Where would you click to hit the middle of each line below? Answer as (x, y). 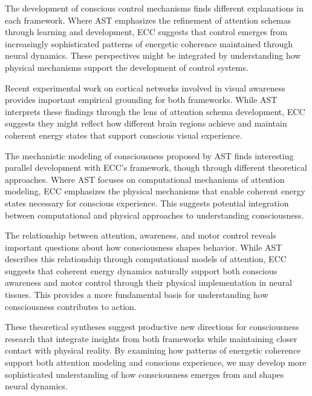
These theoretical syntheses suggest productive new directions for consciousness (152, 327)
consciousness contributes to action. (71, 306)
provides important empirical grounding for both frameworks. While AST (141, 100)
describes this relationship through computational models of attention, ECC (146, 259)
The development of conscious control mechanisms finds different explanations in (154, 8)
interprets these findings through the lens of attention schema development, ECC (155, 111)
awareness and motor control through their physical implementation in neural (148, 282)
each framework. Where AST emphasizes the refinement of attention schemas (148, 20)
